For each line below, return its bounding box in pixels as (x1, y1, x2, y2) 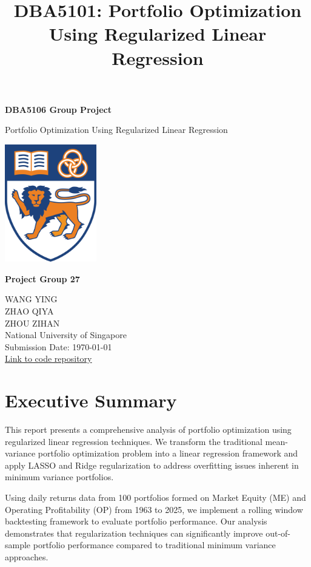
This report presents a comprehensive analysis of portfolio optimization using (5, 423, 292, 436)
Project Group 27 (5, 272, 80, 285)
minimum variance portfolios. (5, 470, 114, 483)
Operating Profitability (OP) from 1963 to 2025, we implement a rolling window (5, 503, 303, 515)
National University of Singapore (5, 328, 127, 341)
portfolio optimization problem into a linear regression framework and (38, 447, 298, 460)
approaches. (5, 551, 48, 563)
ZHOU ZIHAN (5, 316, 60, 329)
